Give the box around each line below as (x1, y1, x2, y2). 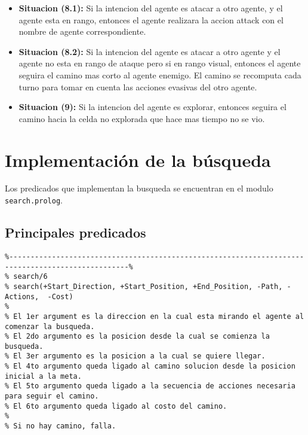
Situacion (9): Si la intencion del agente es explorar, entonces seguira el (19, 101, 287, 113)
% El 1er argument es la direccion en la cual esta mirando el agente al (5, 312, 304, 321)
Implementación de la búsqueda (5, 147, 271, 172)
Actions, (5, 292, 39, 301)
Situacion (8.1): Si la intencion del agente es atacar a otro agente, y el (19, 2, 283, 14)
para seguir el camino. (5, 392, 99, 401)
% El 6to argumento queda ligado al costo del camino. (5, 401, 227, 410)
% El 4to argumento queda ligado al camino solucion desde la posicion (5, 362, 295, 371)
